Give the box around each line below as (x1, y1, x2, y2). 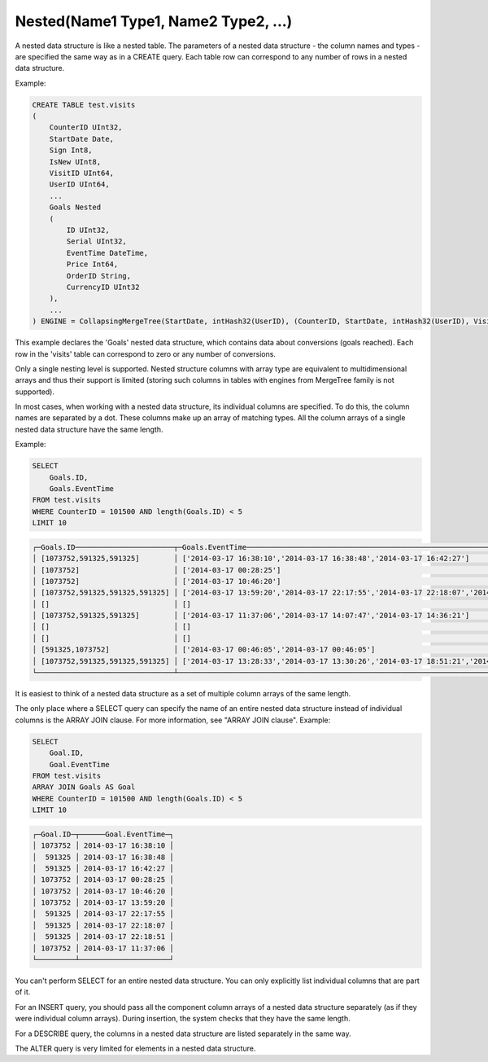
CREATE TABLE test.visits (32, 100, 136, 109)
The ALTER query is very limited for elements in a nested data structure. (15, 1043, 256, 1053)
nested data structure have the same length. (15, 424, 163, 434)
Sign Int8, (49, 146, 93, 155)
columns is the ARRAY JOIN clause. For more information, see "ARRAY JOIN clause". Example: (15, 715, 331, 725)
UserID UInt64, (49, 180, 110, 189)
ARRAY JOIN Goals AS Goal (32, 783, 136, 792)
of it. (15, 987, 31, 997)
